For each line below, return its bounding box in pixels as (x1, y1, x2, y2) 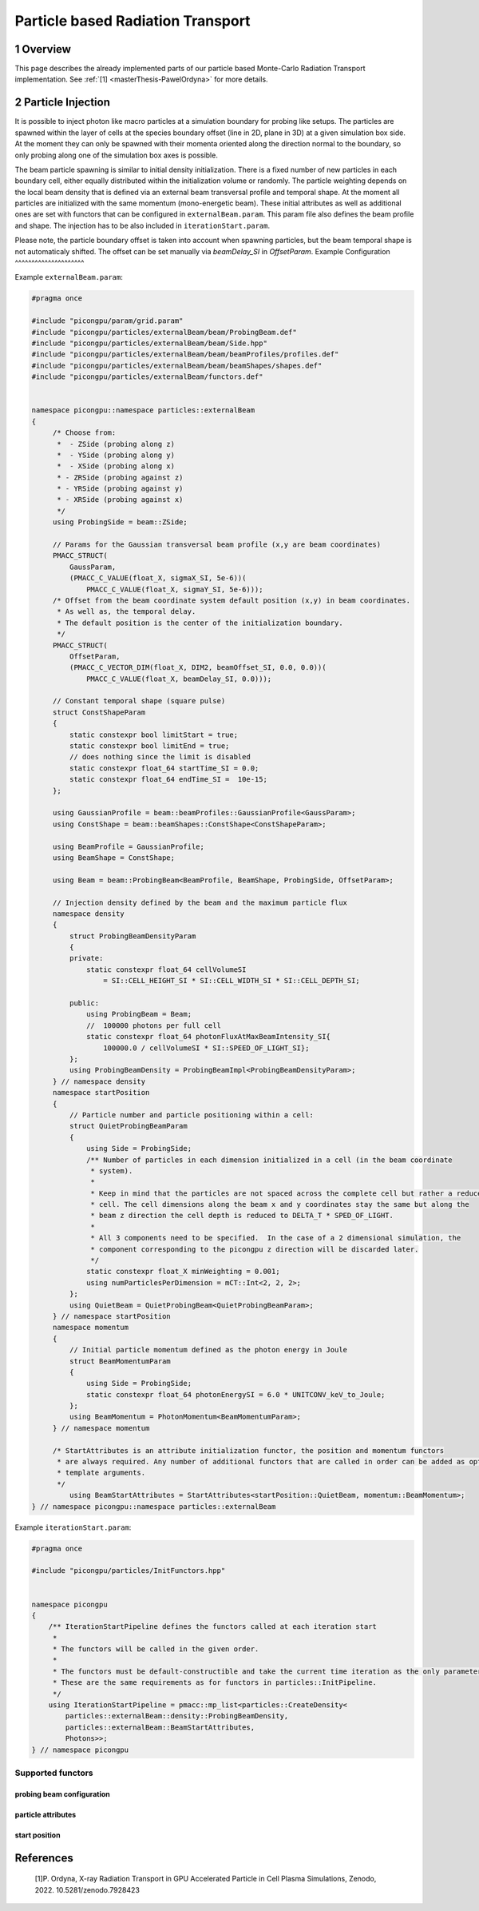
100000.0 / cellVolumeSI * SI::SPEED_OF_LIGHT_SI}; (102, 1043, 310, 1053)
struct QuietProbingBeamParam (69, 1121, 188, 1131)
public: (69, 999, 100, 1008)
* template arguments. (57, 1468, 146, 1478)
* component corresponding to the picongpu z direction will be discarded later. (90, 1244, 419, 1254)
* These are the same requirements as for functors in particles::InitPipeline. (52, 1678, 377, 1687)
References (14, 1851, 73, 1865)
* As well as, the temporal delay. (57, 607, 196, 616)
